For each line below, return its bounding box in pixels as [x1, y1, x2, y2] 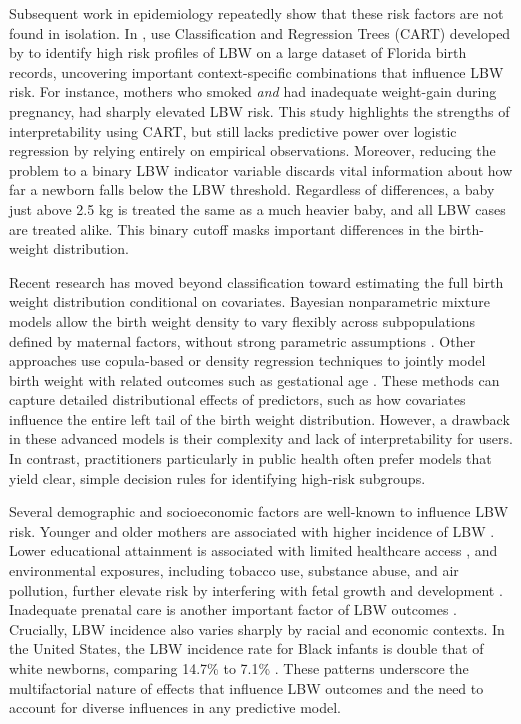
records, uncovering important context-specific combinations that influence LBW [9, 61, 504, 82]
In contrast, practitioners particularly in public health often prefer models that [9, 448, 492, 469]
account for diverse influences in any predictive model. [9, 697, 341, 718]
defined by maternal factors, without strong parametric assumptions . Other [9, 330, 476, 351]
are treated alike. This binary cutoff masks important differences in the [9, 218, 445, 239]
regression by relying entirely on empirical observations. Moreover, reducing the [9, 140, 496, 161]
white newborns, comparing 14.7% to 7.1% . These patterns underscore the [9, 658, 469, 678]
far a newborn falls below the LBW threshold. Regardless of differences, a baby [9, 179, 495, 200]
